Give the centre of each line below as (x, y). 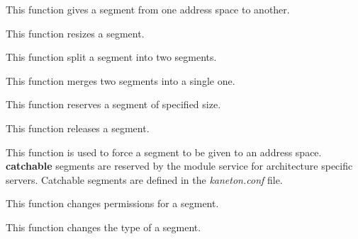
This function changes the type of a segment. (104, 227)
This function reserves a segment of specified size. (113, 104)
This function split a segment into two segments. (111, 57)
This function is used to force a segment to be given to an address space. (164, 152)
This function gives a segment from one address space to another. (148, 9)
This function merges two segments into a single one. (121, 80)
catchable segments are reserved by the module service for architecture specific (179, 166)
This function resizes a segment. (75, 33)
